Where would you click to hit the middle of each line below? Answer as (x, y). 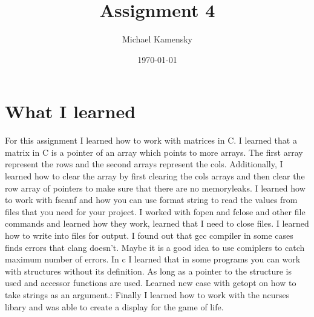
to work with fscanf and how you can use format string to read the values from (151, 200)
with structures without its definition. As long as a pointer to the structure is (149, 271)
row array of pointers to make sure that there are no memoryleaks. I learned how (155, 188)
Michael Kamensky (157, 39)
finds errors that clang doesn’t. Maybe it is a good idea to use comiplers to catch (155, 247)
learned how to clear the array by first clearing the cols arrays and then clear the (155, 176)
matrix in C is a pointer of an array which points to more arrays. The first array (154, 152)
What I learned (70, 111)
